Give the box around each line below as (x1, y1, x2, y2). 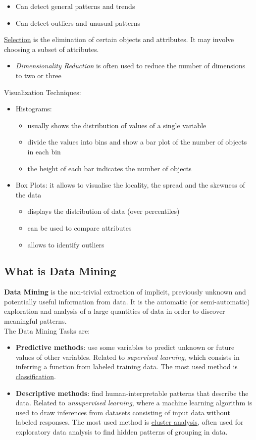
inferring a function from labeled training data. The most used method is (15, 361, 238, 372)
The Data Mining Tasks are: (4, 325, 90, 336)
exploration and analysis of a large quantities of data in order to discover (4, 306, 225, 316)
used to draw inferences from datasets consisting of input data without (15, 407, 230, 417)
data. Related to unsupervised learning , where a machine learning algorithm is (15, 397, 253, 408)
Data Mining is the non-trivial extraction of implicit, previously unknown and (4, 287, 246, 297)
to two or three (15, 70, 61, 80)
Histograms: (15, 103, 52, 114)
